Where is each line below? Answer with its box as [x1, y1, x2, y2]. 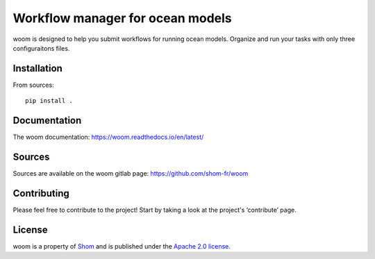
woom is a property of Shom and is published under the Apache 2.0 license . [12, 242, 231, 250]
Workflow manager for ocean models [12, 10, 232, 26]
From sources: [12, 81, 55, 89]
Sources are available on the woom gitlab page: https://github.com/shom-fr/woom [12, 169, 249, 178]
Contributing [12, 187, 69, 199]
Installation [12, 62, 62, 74]
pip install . [25, 97, 73, 105]
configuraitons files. [12, 44, 70, 52]
